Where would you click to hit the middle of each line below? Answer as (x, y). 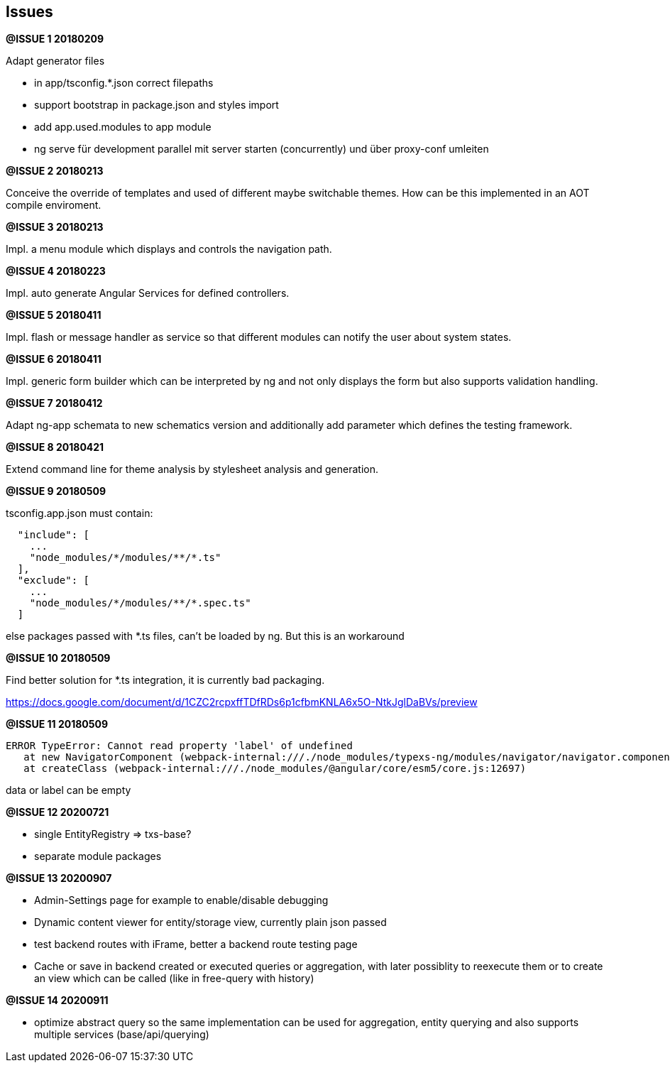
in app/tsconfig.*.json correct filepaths (124, 83)
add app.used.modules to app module (123, 127)
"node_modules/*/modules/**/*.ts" (125, 558)
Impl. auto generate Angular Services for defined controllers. (148, 293)
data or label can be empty (68, 790)
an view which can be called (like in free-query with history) (174, 979)
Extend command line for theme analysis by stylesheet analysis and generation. (192, 469)
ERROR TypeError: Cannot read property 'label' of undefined (179, 746)
